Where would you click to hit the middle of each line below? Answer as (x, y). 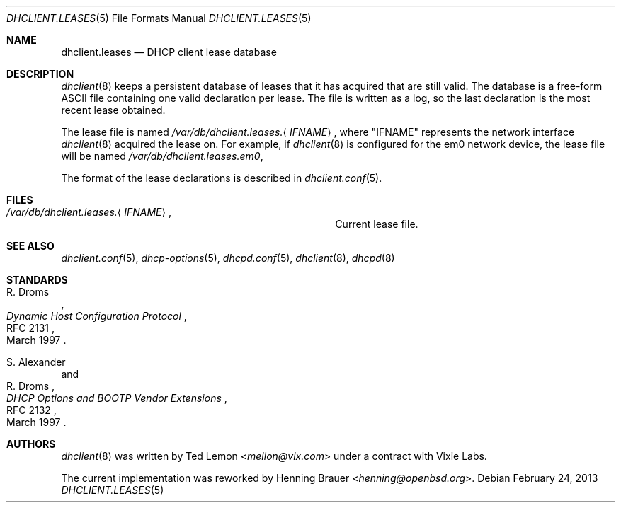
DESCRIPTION (40, 74)
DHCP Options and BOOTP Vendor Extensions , (117, 398)
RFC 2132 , (32, 410)
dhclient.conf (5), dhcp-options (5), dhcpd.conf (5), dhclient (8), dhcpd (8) (228, 258)
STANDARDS (37, 280)
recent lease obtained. (113, 110)
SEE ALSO (30, 246)
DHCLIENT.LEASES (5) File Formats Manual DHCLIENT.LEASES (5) (159, 18)
